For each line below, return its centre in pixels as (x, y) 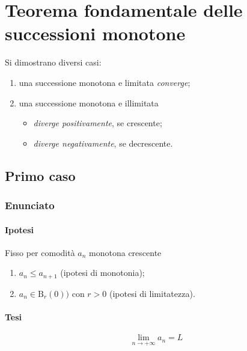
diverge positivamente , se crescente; (98, 123)
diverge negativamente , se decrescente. (103, 143)
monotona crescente (125, 252)
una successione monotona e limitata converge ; (105, 82)
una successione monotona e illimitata (89, 102)
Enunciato (30, 205)
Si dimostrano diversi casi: (53, 62)
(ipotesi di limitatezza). (152, 293)
